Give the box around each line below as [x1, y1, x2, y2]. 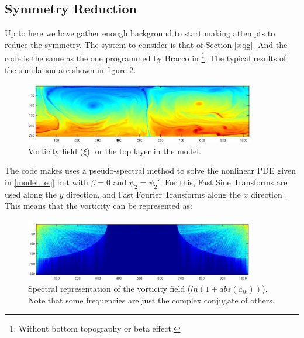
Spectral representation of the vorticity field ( [28, 282, 191, 295]
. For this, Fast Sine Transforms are [160, 175, 288, 188]
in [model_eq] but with [5, 175, 88, 188]
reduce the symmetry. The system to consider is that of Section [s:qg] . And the [5, 38, 288, 50]
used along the [5, 188, 57, 200]
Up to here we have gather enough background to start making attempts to [5, 27, 275, 39]
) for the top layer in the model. [87, 144, 202, 157]
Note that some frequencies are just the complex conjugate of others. [28, 294, 275, 306]
